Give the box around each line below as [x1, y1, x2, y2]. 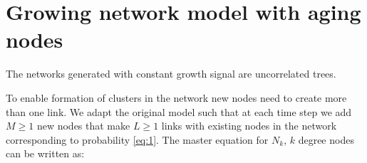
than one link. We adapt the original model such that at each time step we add [6, 104, 352, 119]
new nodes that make [36, 118, 130, 133]
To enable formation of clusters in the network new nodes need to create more [6, 90, 347, 105]
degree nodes [298, 132, 354, 147]
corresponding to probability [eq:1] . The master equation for [6, 132, 269, 147]
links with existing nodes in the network [161, 118, 337, 133]
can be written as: [6, 146, 85, 161]
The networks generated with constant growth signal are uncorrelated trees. [6, 66, 336, 81]
